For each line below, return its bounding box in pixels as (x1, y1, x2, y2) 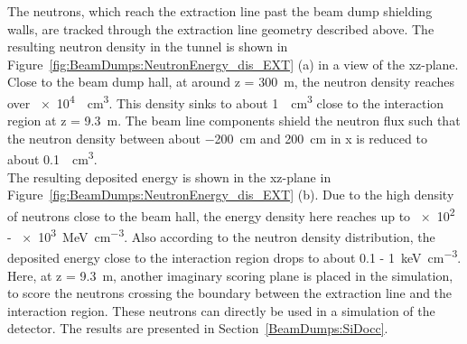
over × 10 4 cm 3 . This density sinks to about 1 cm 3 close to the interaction (7, 90, 444, 112)
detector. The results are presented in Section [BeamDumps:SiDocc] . (7, 319, 388, 338)
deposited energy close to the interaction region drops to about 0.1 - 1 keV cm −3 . (7, 246, 462, 266)
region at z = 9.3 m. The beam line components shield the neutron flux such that (7, 111, 461, 130)
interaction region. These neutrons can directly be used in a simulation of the (7, 301, 435, 320)
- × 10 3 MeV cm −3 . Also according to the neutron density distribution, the (7, 225, 435, 246)
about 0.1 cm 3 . (7, 147, 98, 169)
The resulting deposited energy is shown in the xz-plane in (7, 167, 332, 186)
